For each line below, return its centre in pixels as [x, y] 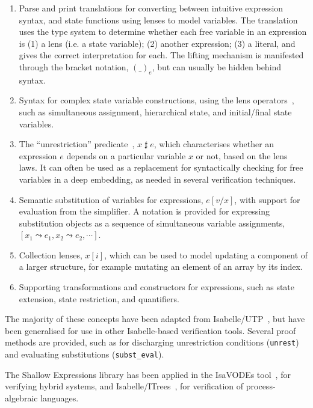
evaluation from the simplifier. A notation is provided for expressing [144, 211]
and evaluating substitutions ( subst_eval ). [85, 354]
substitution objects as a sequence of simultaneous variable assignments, [152, 223]
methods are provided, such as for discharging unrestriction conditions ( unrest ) [152, 342]
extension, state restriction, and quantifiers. [99, 298]
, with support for [267, 199]
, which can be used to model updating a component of [206, 254]
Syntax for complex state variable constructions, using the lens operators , [156, 100]
